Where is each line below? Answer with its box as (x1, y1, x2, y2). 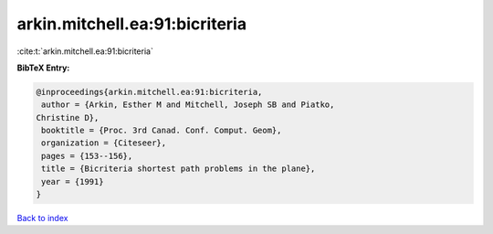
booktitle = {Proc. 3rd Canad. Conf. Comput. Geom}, (41, 125, 282, 136)
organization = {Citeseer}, (41, 138, 167, 148)
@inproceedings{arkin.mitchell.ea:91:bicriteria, (36, 87, 263, 97)
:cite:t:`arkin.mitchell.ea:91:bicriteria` (16, 46, 154, 57)
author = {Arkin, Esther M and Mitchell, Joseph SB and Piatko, (41, 100, 335, 110)
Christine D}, (36, 112, 100, 122)
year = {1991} (41, 176, 104, 186)
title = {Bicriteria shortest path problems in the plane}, (41, 164, 316, 174)
